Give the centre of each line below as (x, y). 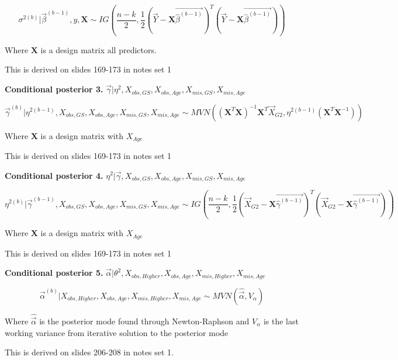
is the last (281, 321)
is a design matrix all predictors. (98, 49)
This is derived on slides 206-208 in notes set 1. (89, 352)
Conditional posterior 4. (54, 175)
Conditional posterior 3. (54, 89)
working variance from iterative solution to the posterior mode (117, 332)
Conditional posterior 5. (54, 273)
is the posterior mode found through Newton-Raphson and (144, 321)
